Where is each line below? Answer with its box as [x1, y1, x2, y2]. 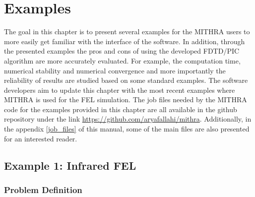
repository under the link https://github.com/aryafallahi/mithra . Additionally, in [4, 114, 252, 124]
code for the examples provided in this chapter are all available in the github [4, 104, 237, 114]
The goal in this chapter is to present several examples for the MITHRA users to [4, 26, 250, 37]
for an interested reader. [4, 133, 77, 143]
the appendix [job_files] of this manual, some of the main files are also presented [4, 124, 250, 134]
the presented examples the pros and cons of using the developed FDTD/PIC [4, 46, 240, 56]
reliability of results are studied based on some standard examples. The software [4, 75, 248, 85]
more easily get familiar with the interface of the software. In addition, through [4, 36, 245, 46]
